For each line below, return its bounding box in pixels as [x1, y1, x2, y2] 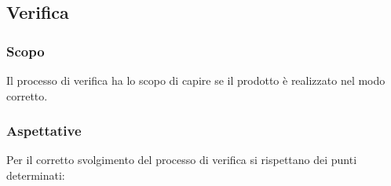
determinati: [6, 167, 65, 183]
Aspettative [6, 121, 82, 140]
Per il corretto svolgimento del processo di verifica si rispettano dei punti [6, 151, 357, 168]
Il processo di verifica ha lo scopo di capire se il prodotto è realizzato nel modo [6, 72, 386, 88]
